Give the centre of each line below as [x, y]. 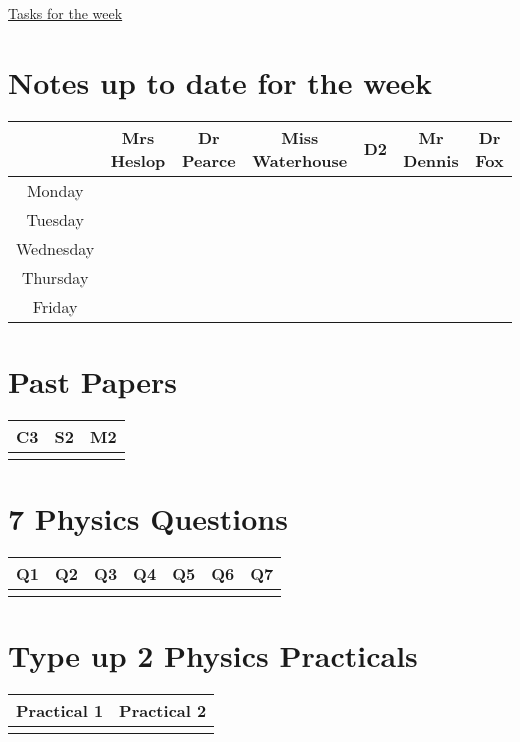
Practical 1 [60, 711]
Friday [55, 306]
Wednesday [55, 248]
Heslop [138, 160]
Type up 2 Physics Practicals [213, 655]
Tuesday [55, 219]
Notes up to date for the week [220, 81]
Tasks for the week [65, 13]
